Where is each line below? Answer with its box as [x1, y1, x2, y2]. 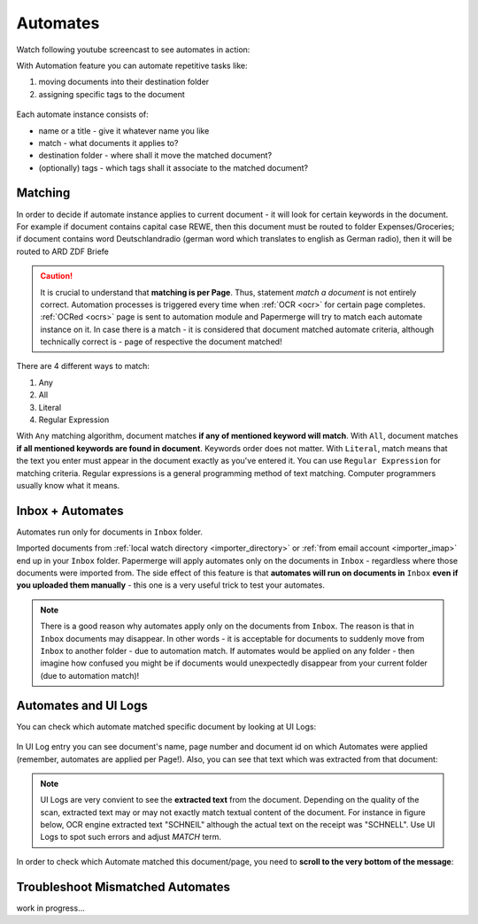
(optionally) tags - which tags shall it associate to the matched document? [38, 162, 309, 173]
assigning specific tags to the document [38, 89, 185, 99]
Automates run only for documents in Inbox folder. [16, 527, 204, 537]
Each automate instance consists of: [16, 109, 150, 119]
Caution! [40, 271, 73, 281]
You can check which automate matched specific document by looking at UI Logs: [16, 721, 317, 732]
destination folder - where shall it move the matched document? [38, 150, 273, 161]
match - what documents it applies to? [38, 137, 179, 148]
